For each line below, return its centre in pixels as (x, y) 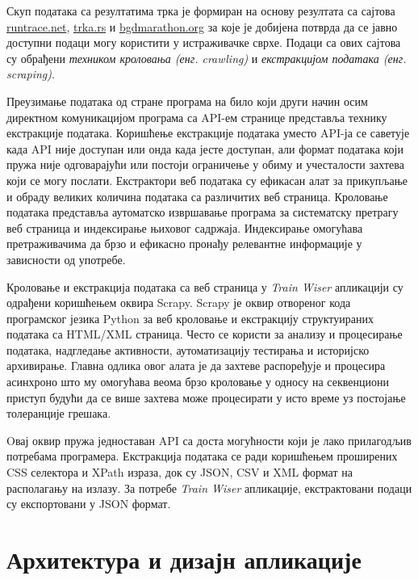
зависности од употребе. (66, 259)
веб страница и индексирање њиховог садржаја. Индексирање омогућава (185, 227)
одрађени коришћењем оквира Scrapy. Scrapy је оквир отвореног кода (179, 303)
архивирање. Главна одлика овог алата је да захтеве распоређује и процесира (196, 366)
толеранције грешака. (59, 413)
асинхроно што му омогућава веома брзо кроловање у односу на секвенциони (198, 382)
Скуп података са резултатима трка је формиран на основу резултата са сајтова (201, 11)
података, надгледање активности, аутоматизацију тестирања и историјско (188, 349)
